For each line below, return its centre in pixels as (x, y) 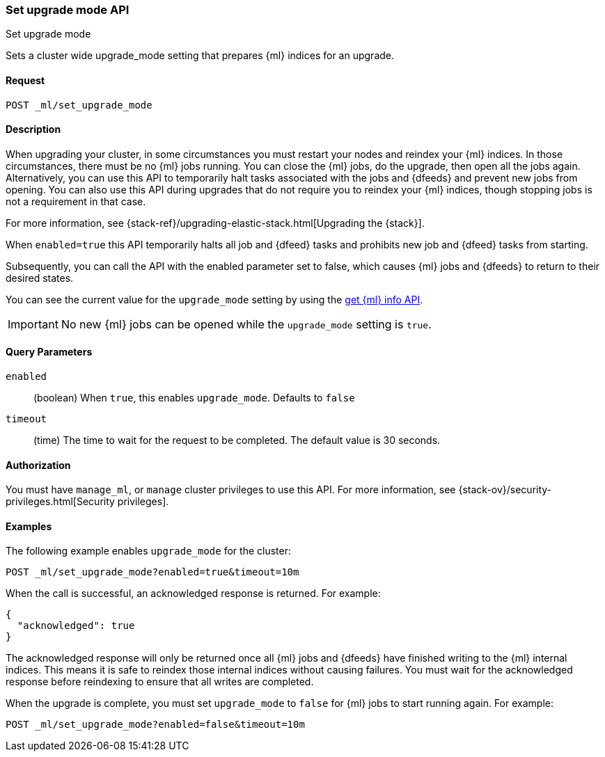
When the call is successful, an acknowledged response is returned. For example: (193, 593)
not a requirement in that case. (76, 201)
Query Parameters (49, 352)
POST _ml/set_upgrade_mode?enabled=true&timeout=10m (152, 572)
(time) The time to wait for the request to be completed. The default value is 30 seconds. (237, 440)
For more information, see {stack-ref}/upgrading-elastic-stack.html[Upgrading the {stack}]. (215, 223)
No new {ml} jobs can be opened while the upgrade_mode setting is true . (246, 324)
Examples (29, 526)
